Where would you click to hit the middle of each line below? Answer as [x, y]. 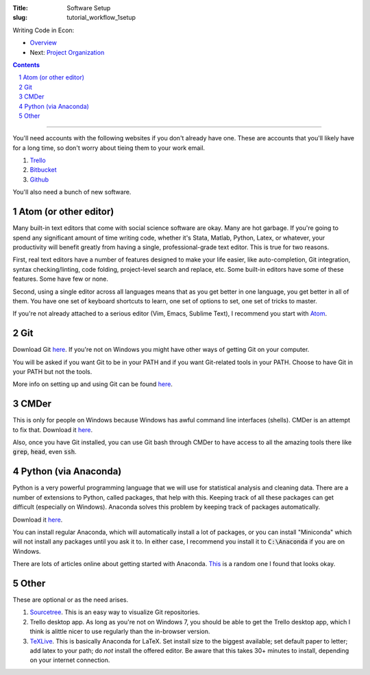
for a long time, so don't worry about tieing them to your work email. [109, 148]
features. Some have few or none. [61, 279]
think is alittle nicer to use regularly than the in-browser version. [120, 632]
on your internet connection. [70, 660]
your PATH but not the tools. [52, 371]
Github [39, 179]
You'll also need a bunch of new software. [72, 192]
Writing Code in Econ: [44, 30]
